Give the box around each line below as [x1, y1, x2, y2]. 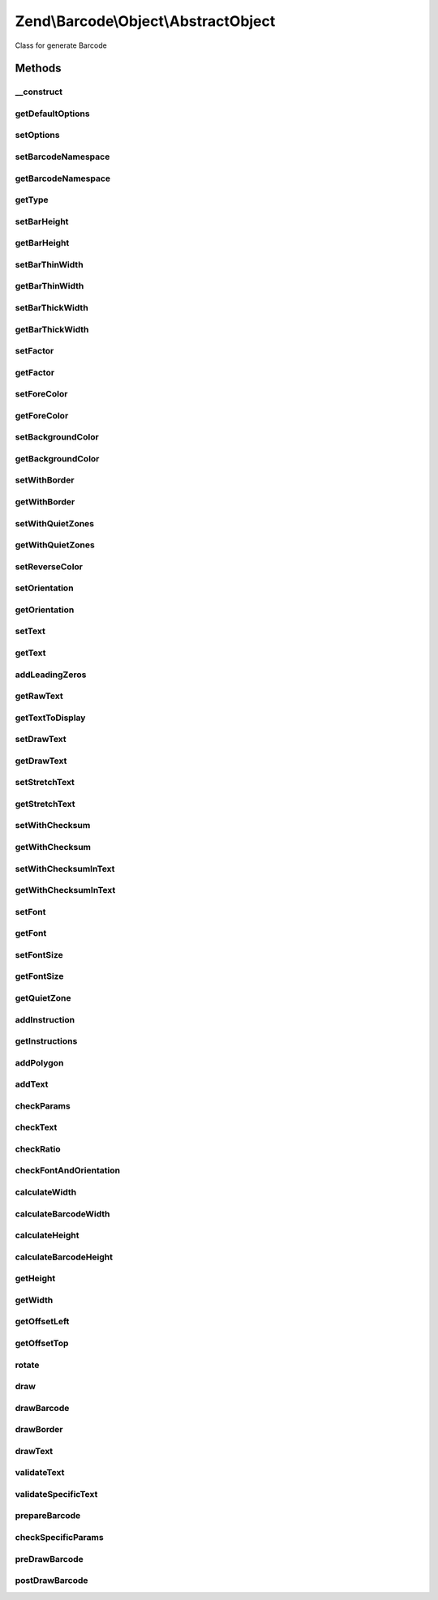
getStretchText [15, 798, 76, 809]
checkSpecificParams [15, 1532, 105, 1543]
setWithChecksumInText [15, 863, 115, 874]
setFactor [15, 345, 54, 357]
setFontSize [15, 949, 64, 960]
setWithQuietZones [15, 517, 95, 529]
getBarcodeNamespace [15, 173, 111, 184]
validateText [15, 1467, 65, 1478]
